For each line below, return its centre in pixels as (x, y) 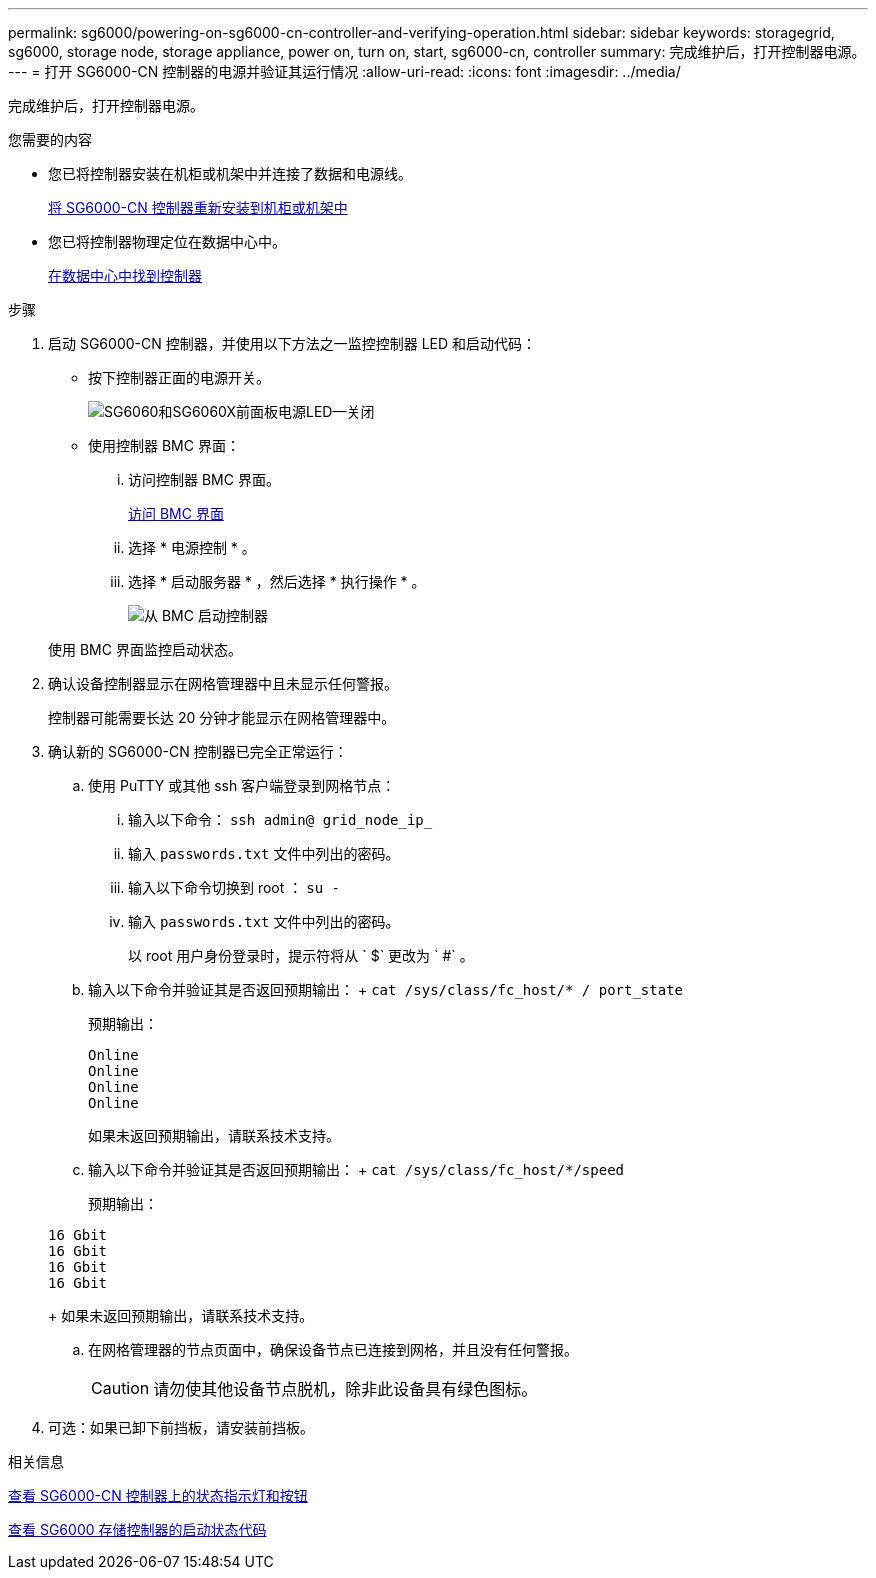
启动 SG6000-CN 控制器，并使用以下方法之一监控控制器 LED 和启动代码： (292, 343)
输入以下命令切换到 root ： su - (234, 887)
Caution (120, 1388)
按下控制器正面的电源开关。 (179, 377)
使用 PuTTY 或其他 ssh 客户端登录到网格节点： (242, 785)
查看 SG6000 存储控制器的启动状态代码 (137, 1529)
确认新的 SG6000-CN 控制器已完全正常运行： (198, 751)
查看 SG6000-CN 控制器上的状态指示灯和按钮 (158, 1495)
